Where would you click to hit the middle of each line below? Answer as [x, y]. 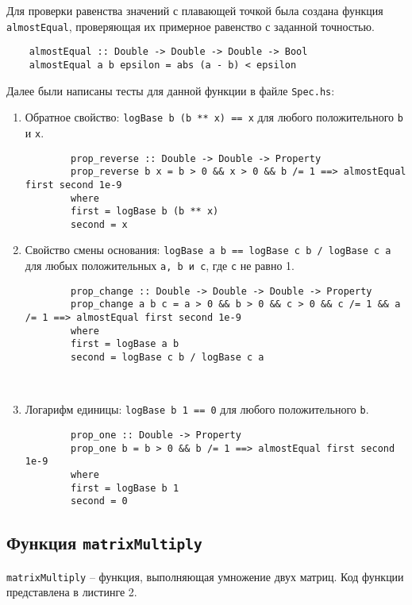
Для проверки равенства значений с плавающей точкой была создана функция [195, 10]
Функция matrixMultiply [104, 543]
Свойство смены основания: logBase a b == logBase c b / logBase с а [208, 250]
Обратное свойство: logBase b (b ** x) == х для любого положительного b [214, 117]
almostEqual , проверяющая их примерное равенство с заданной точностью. [191, 26]
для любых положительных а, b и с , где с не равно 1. [160, 266]
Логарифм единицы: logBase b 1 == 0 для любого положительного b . [197, 409]
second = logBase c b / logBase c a [167, 358]
